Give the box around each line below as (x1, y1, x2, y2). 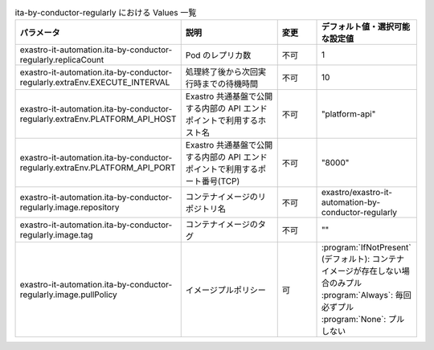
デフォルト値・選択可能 (321, 21, 410, 32)
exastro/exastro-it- (321, 187, 393, 198)
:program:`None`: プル (321, 314, 405, 325)
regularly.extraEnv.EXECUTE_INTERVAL (19, 77, 170, 88)
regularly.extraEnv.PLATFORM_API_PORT (19, 162, 176, 173)
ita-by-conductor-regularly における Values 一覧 (14, 7, 197, 18)
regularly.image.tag (19, 230, 93, 241)
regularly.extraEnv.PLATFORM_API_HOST (19, 113, 177, 124)
